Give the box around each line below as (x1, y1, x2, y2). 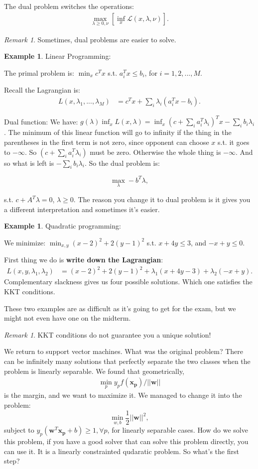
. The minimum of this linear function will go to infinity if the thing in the (4, 127, 232, 137)
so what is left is (4, 157, 54, 168)
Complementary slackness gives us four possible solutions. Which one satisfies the (4, 276, 253, 287)
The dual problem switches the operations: (4, 1, 134, 11)
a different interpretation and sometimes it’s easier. (4, 204, 160, 214)
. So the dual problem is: (84, 157, 160, 168)
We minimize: (4, 237, 46, 247)
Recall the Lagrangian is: (4, 85, 80, 95)
